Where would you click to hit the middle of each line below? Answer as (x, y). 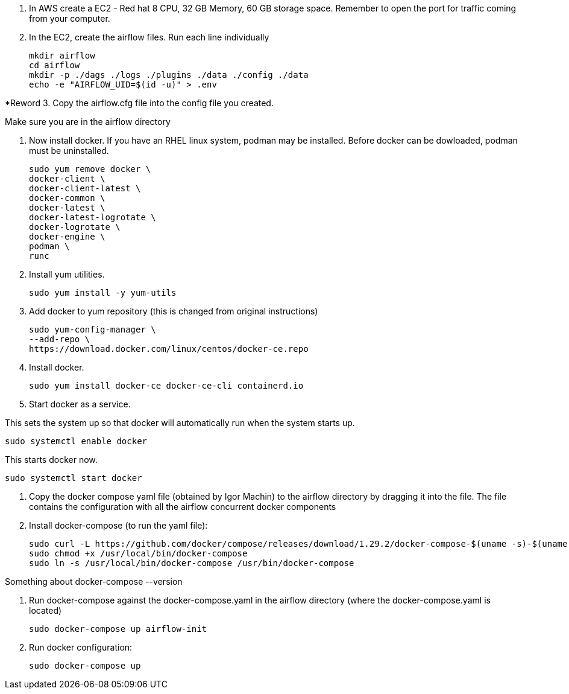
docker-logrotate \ (75, 227)
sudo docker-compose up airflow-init (118, 629)
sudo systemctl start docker (74, 478)
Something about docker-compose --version (94, 581)
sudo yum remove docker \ (90, 169)
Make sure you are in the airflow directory (88, 122)
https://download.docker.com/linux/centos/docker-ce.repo (169, 349)
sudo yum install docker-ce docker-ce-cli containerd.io (166, 386)
